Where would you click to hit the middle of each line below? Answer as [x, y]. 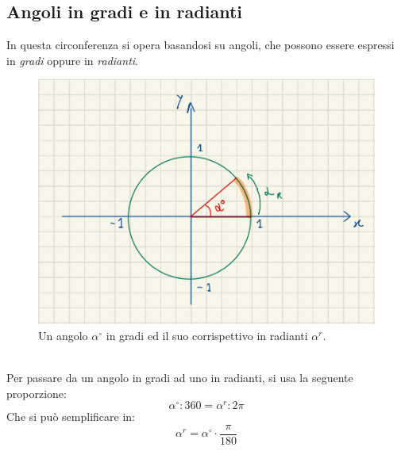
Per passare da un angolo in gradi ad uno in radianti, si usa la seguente [180, 377]
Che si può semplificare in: [71, 417]
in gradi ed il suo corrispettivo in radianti [207, 335]
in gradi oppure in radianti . [72, 60]
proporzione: [37, 393]
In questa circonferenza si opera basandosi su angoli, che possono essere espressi [200, 45]
